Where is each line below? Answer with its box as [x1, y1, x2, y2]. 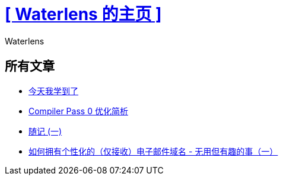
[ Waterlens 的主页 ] [5, 4, 162, 24]
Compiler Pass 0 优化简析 [28, 105, 128, 116]
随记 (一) [28, 126, 62, 136]
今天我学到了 [28, 85, 78, 96]
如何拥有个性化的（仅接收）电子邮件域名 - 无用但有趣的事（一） [28, 146, 278, 156]
